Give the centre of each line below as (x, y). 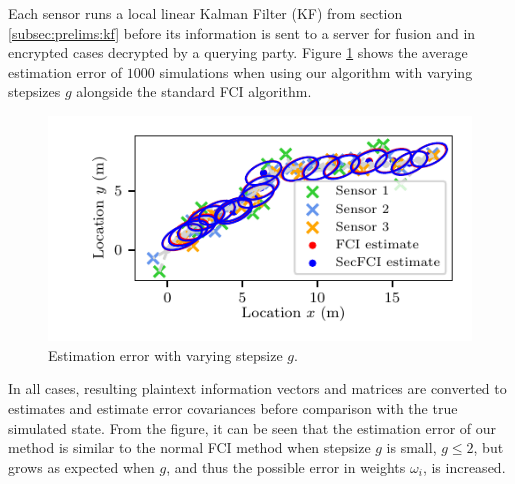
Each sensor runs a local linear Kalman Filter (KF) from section (205, 13)
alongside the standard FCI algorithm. (194, 91)
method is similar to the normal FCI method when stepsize (189, 447)
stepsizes (34, 91)
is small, (411, 447)
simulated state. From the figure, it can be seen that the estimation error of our (252, 427)
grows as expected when (81, 466)
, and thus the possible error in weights (286, 466)
